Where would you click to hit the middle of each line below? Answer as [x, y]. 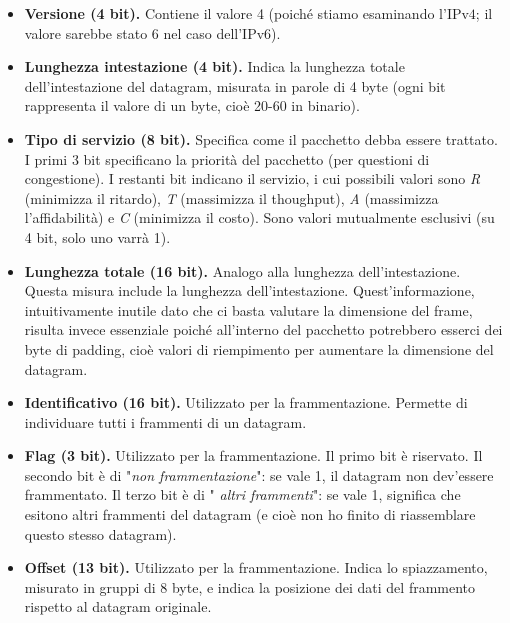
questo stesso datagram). [100, 533]
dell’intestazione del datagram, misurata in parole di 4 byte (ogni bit [235, 85]
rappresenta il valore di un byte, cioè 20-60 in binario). [192, 105]
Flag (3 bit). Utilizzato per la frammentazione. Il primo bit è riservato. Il [253, 455]
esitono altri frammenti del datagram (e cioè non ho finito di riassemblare [250, 514]
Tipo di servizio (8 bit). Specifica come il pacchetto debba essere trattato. [261, 138]
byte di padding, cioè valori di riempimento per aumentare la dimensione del [259, 348]
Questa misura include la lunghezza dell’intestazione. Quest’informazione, [249, 290]
